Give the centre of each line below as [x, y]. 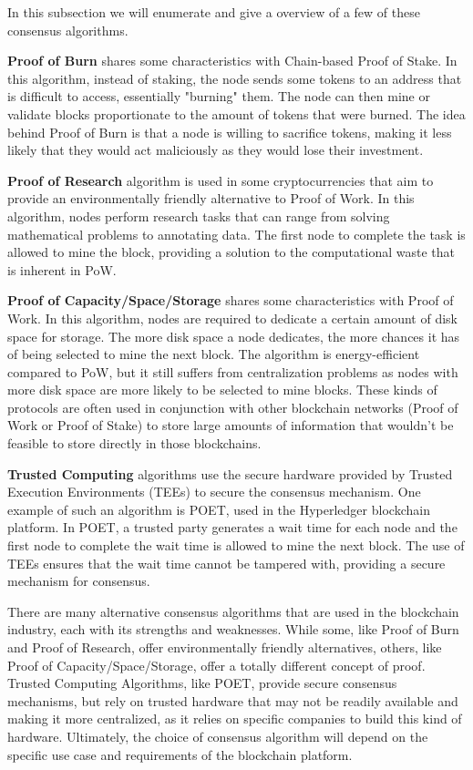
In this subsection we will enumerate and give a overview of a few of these [214, 12]
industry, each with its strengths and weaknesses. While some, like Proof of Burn [233, 629]
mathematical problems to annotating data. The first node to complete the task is [236, 234]
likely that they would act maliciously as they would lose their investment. [216, 150]
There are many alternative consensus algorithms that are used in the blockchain [233, 611]
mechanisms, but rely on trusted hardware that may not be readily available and [233, 700]
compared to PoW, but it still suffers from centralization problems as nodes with [233, 371]
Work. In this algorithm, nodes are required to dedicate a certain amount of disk [232, 318]
